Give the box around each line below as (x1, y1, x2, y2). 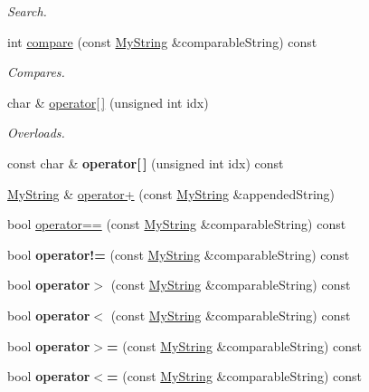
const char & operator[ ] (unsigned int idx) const (7, 153, 284, 172)
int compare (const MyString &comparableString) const (7, 32, 317, 51)
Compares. (7, 62, 65, 81)
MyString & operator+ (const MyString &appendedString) (7, 184, 336, 203)
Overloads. (7, 123, 65, 142)
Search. (7, 2, 47, 20)
